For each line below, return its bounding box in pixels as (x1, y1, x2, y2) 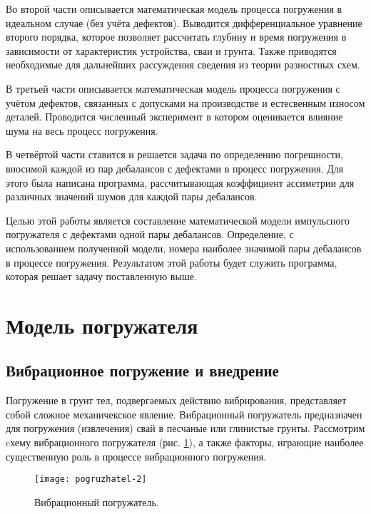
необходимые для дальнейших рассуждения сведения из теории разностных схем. (6, 57, 360, 72)
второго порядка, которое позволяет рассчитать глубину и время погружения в (6, 29, 347, 44)
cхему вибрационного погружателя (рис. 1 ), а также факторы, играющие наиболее (6, 435, 364, 450)
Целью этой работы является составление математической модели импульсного (6, 212, 350, 227)
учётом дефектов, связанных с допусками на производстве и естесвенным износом (6, 95, 365, 110)
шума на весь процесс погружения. (6, 123, 158, 138)
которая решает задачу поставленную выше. (6, 269, 197, 284)
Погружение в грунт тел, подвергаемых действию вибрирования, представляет (6, 393, 347, 408)
